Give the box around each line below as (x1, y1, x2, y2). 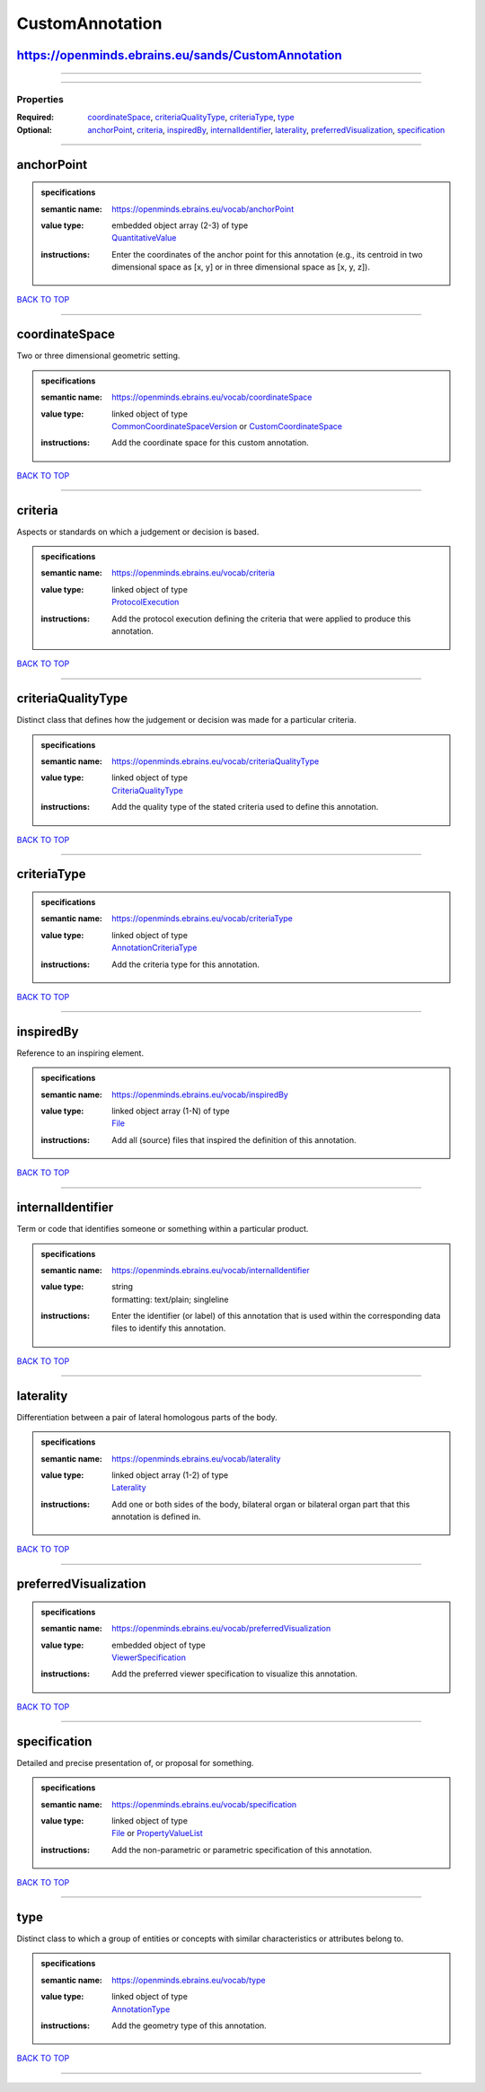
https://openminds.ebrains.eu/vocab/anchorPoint (111, 203, 295, 215)
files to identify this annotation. (111, 1323, 226, 1333)
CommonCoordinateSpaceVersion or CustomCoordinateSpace (111, 420, 343, 431)
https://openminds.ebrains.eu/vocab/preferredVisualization (111, 1623, 331, 1634)
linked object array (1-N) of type (111, 1105, 231, 1117)
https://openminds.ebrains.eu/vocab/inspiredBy (111, 1089, 289, 1100)
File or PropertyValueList (111, 1828, 204, 1839)
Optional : (16, 124, 53, 135)
